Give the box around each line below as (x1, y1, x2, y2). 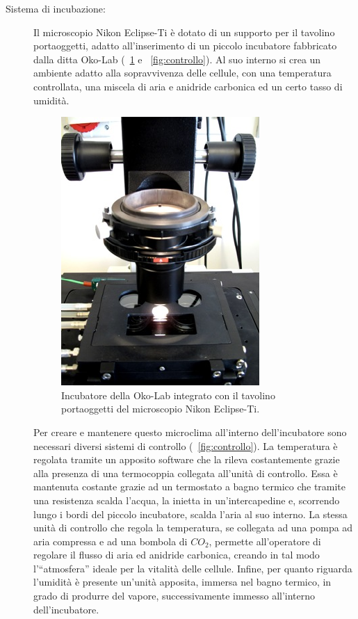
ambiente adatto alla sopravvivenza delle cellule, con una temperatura (33, 65, 332, 80)
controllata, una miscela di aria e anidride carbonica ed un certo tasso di (33, 79, 343, 93)
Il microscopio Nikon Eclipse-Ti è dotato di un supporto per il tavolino (33, 24, 335, 39)
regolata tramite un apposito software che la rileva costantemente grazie (33, 452, 340, 467)
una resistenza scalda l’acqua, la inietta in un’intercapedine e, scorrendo (33, 492, 340, 507)
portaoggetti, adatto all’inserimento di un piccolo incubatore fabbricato (33, 38, 337, 53)
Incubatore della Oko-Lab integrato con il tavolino (61, 387, 275, 402)
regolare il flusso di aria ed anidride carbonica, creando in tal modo (33, 547, 320, 562)
